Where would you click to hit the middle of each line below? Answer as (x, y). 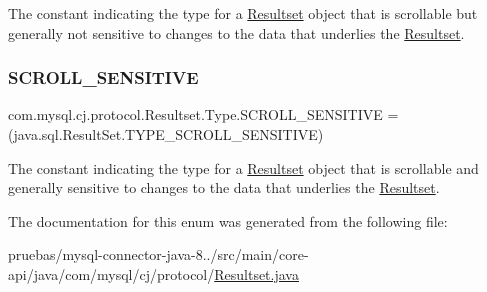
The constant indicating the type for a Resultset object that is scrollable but (243, 13)
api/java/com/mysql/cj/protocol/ (111, 273)
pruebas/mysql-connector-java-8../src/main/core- (158, 254)
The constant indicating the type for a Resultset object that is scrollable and (243, 167)
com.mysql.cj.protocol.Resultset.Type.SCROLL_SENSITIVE (195, 114)
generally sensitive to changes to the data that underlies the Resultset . (224, 187)
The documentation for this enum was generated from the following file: (228, 220)
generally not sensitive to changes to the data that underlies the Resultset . (236, 32)
